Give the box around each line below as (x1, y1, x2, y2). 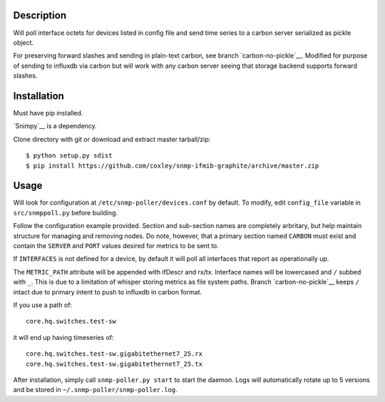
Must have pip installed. (13, 108, 83, 117)
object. (13, 38, 34, 46)
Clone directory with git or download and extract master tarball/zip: (13, 135, 211, 143)
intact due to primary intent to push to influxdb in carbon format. (13, 287, 202, 296)
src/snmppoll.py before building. (13, 208, 118, 217)
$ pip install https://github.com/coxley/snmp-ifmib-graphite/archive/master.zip (26, 161, 319, 170)
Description (13, 9, 67, 21)
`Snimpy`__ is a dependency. (13, 122, 98, 130)
